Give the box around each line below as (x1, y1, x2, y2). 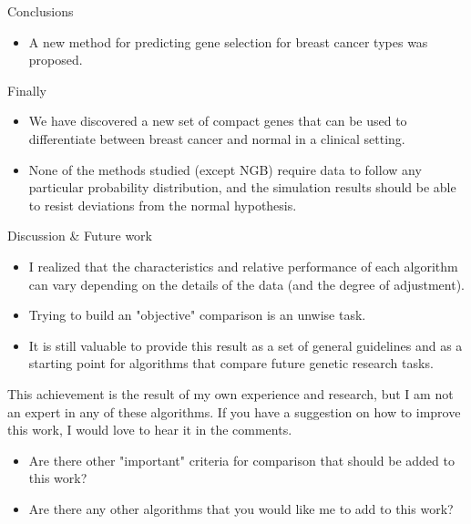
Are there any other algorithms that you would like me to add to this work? (28, 498, 454, 518)
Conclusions (7, 2, 74, 20)
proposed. (28, 50, 83, 69)
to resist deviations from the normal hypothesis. (28, 195, 297, 214)
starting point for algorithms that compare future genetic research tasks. (28, 354, 434, 373)
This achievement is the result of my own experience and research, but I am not (7, 384, 454, 403)
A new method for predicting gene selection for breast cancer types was (28, 32, 428, 51)
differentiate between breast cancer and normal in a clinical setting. (28, 128, 405, 148)
